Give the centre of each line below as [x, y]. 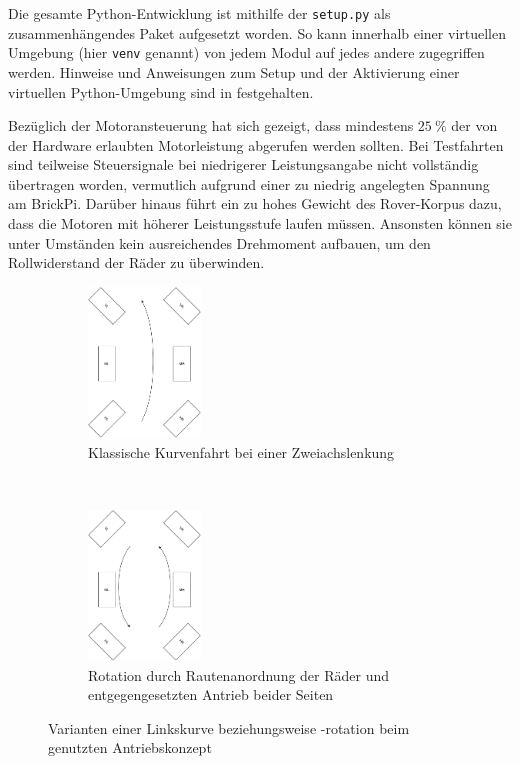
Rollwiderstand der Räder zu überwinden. [136, 262]
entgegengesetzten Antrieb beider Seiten [211, 694]
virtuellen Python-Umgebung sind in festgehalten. [161, 91]
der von [474, 125]
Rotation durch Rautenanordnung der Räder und [239, 674]
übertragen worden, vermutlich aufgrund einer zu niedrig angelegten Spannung [249, 183]
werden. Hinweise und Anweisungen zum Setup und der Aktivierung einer [234, 71]
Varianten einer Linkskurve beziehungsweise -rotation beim [229, 727]
